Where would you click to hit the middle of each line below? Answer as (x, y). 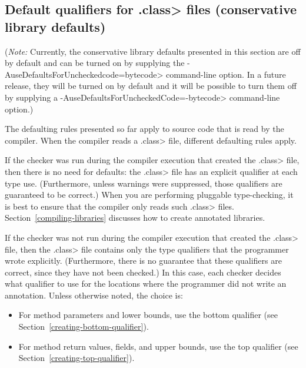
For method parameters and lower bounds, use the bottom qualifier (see (148, 315)
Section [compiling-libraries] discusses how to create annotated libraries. (135, 218)
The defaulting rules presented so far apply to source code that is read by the (144, 129)
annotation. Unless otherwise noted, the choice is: (94, 295)
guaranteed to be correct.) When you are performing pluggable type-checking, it (149, 195)
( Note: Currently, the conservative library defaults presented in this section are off (153, 51)
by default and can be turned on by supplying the (95, 63)
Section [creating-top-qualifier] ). (76, 358)
